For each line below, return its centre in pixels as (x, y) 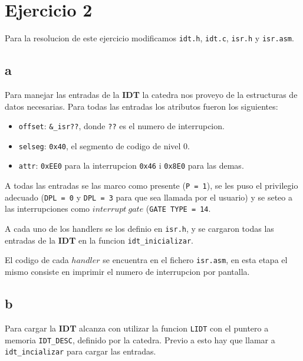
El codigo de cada (37, 260)
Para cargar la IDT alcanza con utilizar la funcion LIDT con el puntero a (137, 328)
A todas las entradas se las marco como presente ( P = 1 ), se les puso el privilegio (151, 186)
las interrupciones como (47, 209)
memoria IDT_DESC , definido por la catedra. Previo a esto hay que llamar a (140, 339)
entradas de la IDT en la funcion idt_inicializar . (99, 240)
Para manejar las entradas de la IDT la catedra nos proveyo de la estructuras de (151, 94)
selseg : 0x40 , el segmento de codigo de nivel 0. (104, 145)
